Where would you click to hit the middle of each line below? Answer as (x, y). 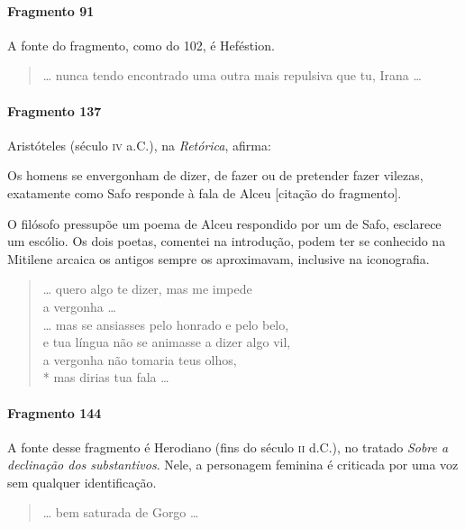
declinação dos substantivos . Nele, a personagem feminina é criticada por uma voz (233, 465)
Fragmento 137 (55, 110)
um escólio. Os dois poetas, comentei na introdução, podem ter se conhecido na (227, 241)
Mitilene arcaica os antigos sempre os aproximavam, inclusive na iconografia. (219, 258)
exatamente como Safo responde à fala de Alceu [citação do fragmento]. (205, 192)
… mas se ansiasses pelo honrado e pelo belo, (166, 324)
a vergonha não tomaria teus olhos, (140, 359)
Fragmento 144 (55, 412)
